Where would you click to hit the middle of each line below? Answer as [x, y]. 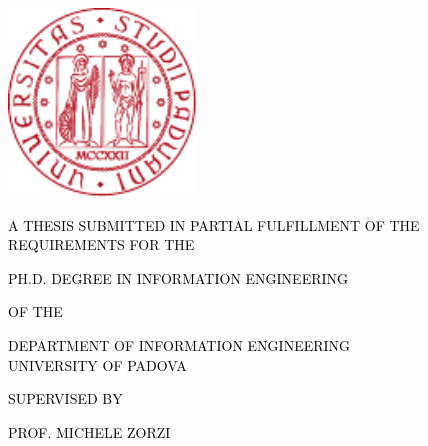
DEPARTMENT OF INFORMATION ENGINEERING [179, 344]
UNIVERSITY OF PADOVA [97, 364]
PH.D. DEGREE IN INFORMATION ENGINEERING [178, 277]
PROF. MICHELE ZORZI [89, 431]
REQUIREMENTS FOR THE [101, 244]
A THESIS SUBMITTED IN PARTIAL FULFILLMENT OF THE [214, 224]
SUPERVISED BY [65, 398]
